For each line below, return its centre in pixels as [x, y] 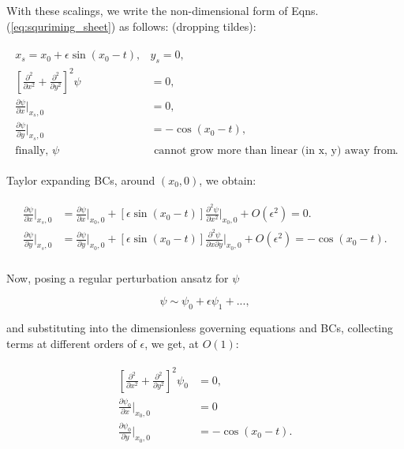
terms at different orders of [71, 343]
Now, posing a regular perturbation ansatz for [118, 277]
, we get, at [172, 343]
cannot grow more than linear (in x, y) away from [275, 150]
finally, [32, 150]
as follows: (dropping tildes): [187, 26]
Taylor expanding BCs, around [81, 180]
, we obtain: [228, 180]
